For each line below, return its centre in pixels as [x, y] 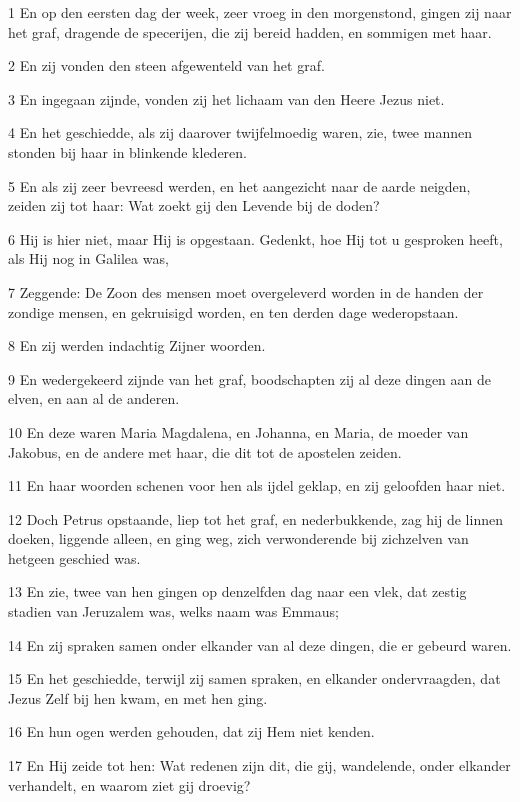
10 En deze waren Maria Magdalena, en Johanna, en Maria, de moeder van [238, 431]
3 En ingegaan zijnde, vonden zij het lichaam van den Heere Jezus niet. [226, 98]
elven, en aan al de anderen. [94, 398]
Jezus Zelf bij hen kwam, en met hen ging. [138, 697]
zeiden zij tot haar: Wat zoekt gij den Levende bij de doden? [194, 205]
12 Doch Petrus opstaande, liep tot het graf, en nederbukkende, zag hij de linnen [255, 518]
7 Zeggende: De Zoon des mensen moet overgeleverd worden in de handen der [246, 291]
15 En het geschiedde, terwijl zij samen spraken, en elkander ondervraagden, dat [254, 678]
